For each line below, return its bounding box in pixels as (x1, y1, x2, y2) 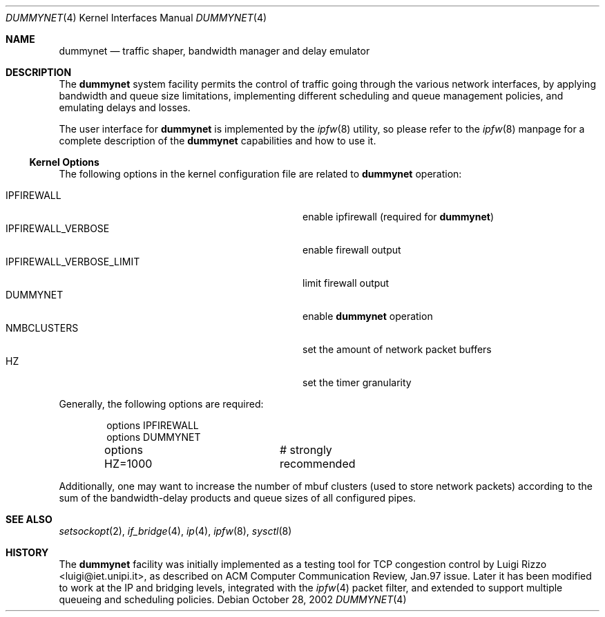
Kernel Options (29, 156, 99, 168)
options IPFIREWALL (106, 419, 199, 431)
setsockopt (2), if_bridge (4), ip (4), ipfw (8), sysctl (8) (59, 525, 292, 537)
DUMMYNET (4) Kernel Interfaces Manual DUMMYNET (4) (6, 12, 267, 23)
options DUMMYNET (106, 431, 201, 443)
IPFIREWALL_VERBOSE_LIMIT (6, 256, 140, 267)
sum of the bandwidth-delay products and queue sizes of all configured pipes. (59, 492, 416, 504)
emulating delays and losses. (59, 102, 191, 113)
